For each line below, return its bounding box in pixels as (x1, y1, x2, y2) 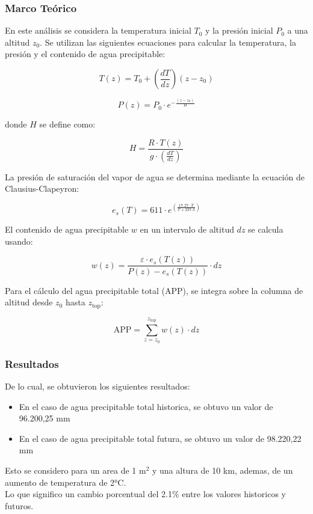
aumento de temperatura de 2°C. (5, 476, 126, 488)
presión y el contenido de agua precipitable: (5, 47, 166, 60)
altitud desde (5, 296, 53, 308)
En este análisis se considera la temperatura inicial (5, 24, 191, 37)
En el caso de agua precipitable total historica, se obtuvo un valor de (19, 400, 273, 412)
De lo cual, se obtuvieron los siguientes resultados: (5, 380, 190, 393)
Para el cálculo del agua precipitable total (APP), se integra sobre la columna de (5, 284, 303, 296)
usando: (5, 234, 33, 247)
